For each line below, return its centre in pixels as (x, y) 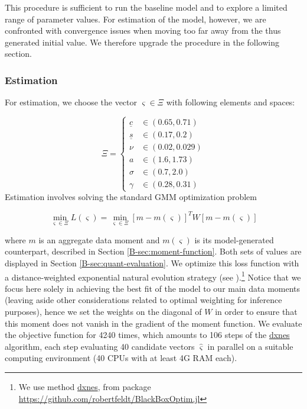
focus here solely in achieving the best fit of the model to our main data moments (153, 288)
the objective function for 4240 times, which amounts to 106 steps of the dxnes (147, 335)
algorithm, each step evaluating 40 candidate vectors (100, 346)
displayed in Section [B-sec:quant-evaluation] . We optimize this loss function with (152, 263)
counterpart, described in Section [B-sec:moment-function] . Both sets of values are (153, 251)
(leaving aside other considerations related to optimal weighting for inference (143, 300)
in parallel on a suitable (250, 346)
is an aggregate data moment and (99, 239)
